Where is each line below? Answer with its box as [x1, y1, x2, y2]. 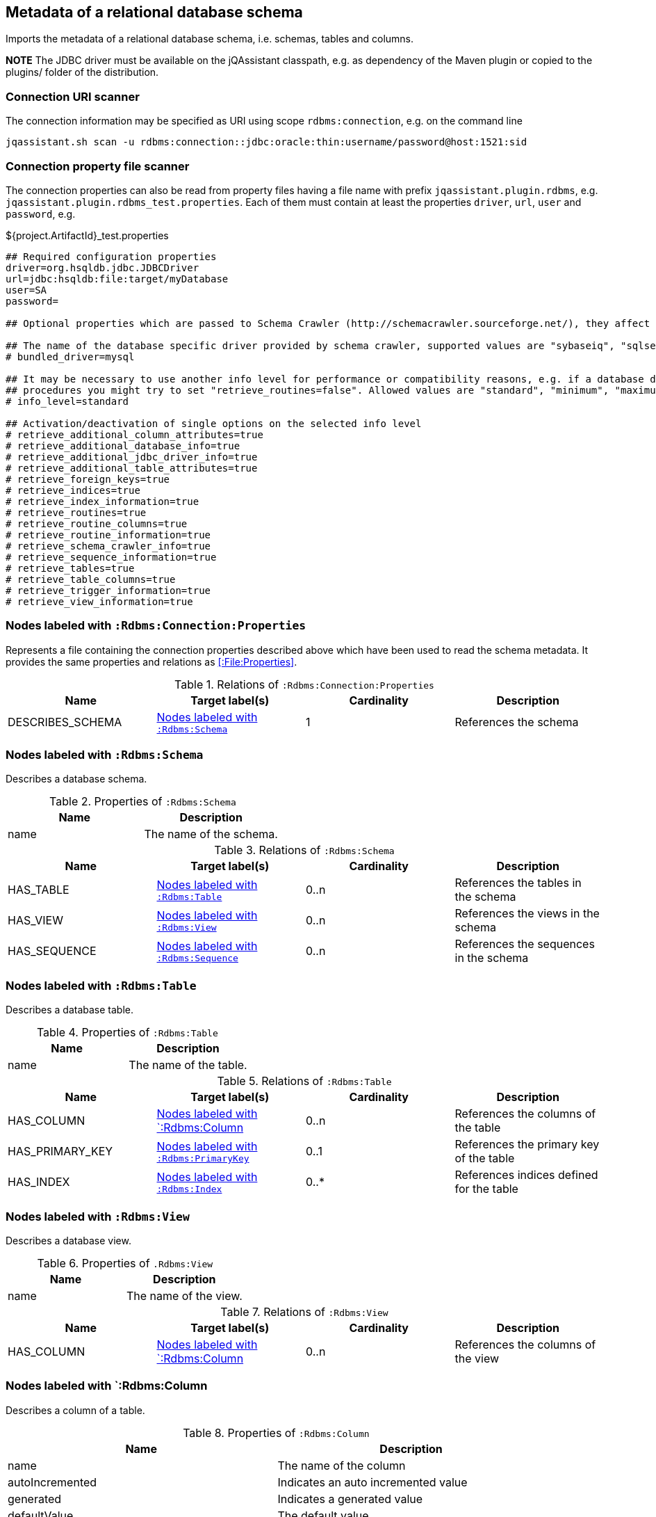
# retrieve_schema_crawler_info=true [6, 540, 211, 552]
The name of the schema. [144, 827, 278, 842]
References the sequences [454, 937, 595, 952]
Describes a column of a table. [6, 1404, 145, 1416]
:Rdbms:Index [156, 1183, 222, 1194]
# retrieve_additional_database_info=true [6, 440, 240, 451]
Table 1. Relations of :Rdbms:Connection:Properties [174, 677, 434, 691]
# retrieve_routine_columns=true [6, 517, 188, 529]
